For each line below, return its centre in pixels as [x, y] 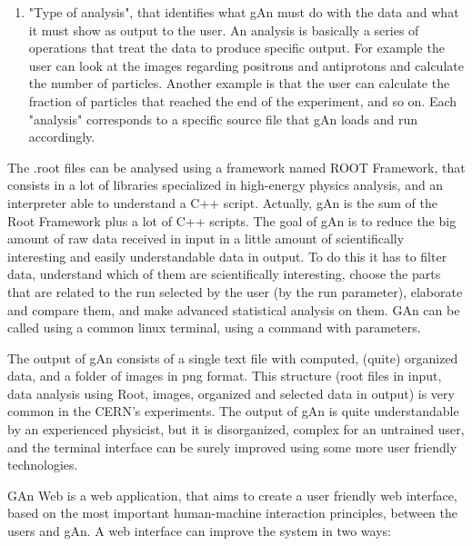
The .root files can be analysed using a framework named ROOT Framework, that [236, 167]
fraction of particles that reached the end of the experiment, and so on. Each [243, 100]
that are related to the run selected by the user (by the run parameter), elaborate [235, 291]
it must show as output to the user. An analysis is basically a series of [224, 30]
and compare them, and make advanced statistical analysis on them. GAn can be [234, 309]
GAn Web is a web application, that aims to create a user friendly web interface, [232, 495]
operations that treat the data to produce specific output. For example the [236, 48]
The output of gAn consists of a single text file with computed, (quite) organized [233, 357]
